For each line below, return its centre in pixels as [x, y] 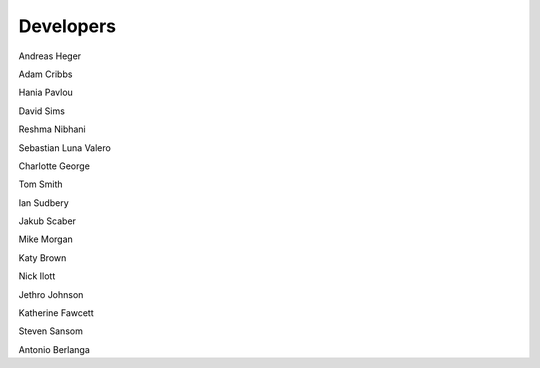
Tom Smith [41, 184]
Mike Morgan [46, 239]
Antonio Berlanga [54, 349]
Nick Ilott [37, 276]
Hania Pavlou [46, 92]
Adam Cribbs [45, 74]
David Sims [41, 111]
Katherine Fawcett [56, 313]
